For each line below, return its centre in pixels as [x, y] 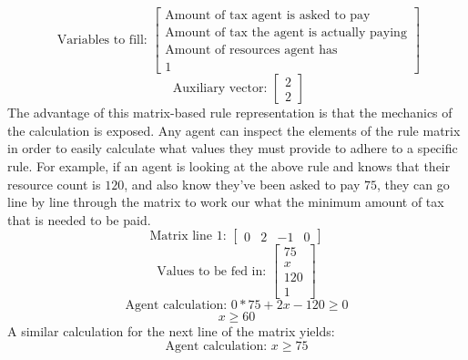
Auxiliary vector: [220, 89]
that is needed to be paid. [79, 219]
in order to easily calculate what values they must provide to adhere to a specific [233, 148]
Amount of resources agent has [251, 51]
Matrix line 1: [188, 237]
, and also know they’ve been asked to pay [242, 184]
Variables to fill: [102, 41]
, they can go [413, 184]
